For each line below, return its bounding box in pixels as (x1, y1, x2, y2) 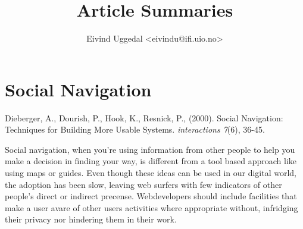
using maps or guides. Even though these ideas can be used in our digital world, (5, 167, 297, 179)
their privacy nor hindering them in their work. (5, 213, 177, 225)
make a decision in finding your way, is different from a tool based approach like (5, 155, 296, 167)
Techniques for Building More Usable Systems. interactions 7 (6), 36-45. (5, 123, 265, 136)
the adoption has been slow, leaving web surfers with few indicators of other (5, 178, 282, 190)
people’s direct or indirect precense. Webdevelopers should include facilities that (5, 190, 297, 202)
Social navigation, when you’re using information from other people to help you (5, 143, 295, 155)
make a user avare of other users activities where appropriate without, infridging (5, 201, 298, 214)
